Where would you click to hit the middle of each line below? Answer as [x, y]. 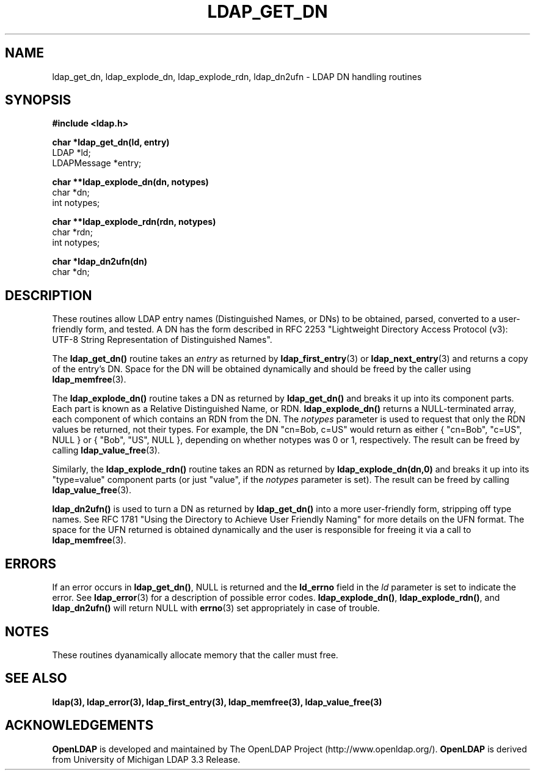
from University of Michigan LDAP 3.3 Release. [146, 759]
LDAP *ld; [71, 153]
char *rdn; [72, 232]
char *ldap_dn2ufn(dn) [100, 262]
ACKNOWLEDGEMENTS [79, 725]
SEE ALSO [36, 678]
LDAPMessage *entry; [97, 163]
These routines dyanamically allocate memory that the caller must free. [195, 655]
